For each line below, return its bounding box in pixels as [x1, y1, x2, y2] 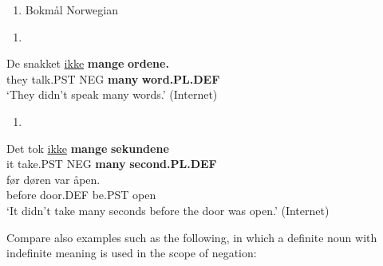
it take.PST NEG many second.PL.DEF [6, 155, 217, 172]
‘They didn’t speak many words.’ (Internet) [6, 86, 218, 103]
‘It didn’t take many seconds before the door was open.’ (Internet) [6, 201, 330, 218]
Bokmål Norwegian [25, 2, 118, 18]
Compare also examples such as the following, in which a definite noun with [6, 229, 377, 245]
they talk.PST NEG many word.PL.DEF [6, 70, 220, 87]
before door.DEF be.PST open [6, 186, 156, 203]
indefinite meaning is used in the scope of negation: [6, 244, 257, 261]
